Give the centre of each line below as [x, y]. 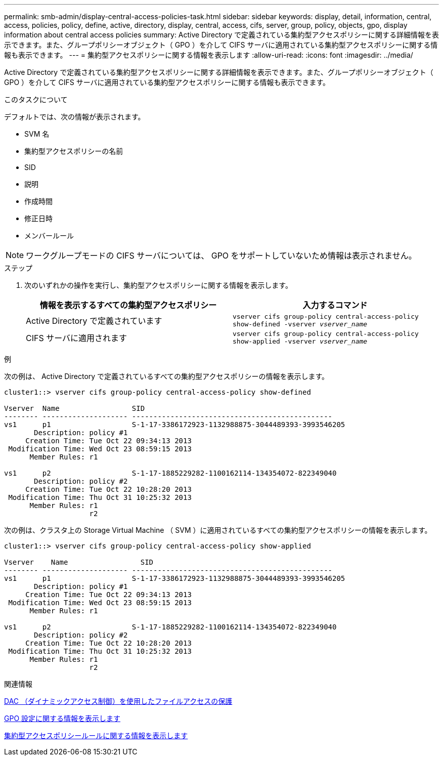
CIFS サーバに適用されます [77, 338]
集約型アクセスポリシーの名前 [74, 151]
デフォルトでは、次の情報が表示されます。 [75, 117]
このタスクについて [36, 99]
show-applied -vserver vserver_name [300, 341]
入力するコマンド [335, 305]
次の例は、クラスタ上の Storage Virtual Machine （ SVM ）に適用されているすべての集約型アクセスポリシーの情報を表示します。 [218, 530]
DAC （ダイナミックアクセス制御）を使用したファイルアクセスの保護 [118, 701]
